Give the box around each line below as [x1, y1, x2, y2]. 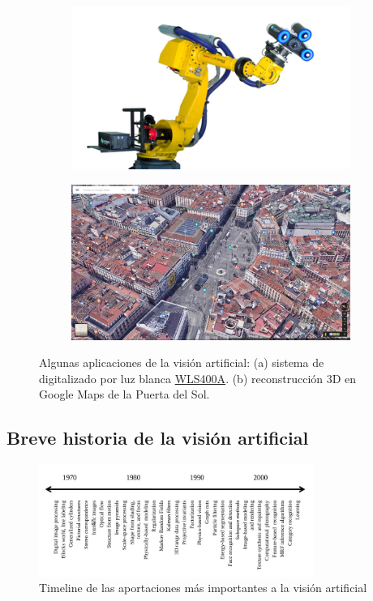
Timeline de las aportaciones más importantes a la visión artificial [39, 579, 367, 596]
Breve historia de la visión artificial [6, 425, 309, 450]
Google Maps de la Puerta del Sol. [39, 386, 210, 403]
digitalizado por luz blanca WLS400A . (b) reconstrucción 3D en [39, 369, 357, 386]
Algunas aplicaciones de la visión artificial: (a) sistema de [39, 354, 324, 371]
